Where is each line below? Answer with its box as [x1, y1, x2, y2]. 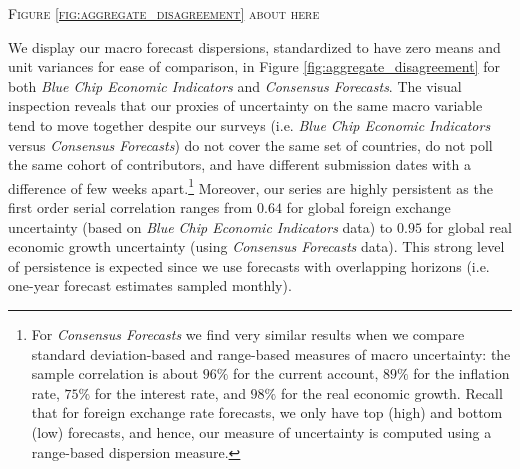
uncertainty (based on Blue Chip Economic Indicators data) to [8, 216, 393, 237]
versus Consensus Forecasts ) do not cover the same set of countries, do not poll [8, 134, 493, 155]
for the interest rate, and [94, 382, 246, 403]
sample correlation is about [31, 363, 199, 384]
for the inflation [413, 363, 510, 384]
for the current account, [233, 363, 379, 384]
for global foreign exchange [286, 197, 451, 217]
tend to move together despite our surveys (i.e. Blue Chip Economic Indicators [8, 114, 491, 135]
